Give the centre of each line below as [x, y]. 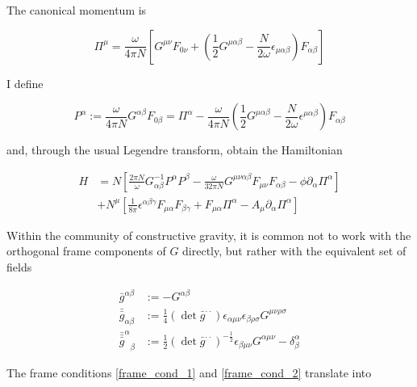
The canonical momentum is [77, 10]
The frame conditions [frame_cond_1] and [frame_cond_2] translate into [189, 372]
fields [19, 267]
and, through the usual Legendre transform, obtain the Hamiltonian [175, 150]
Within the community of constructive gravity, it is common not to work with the [209, 235]
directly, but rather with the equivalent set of [294, 251]
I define [25, 83]
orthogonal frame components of [86, 251]
